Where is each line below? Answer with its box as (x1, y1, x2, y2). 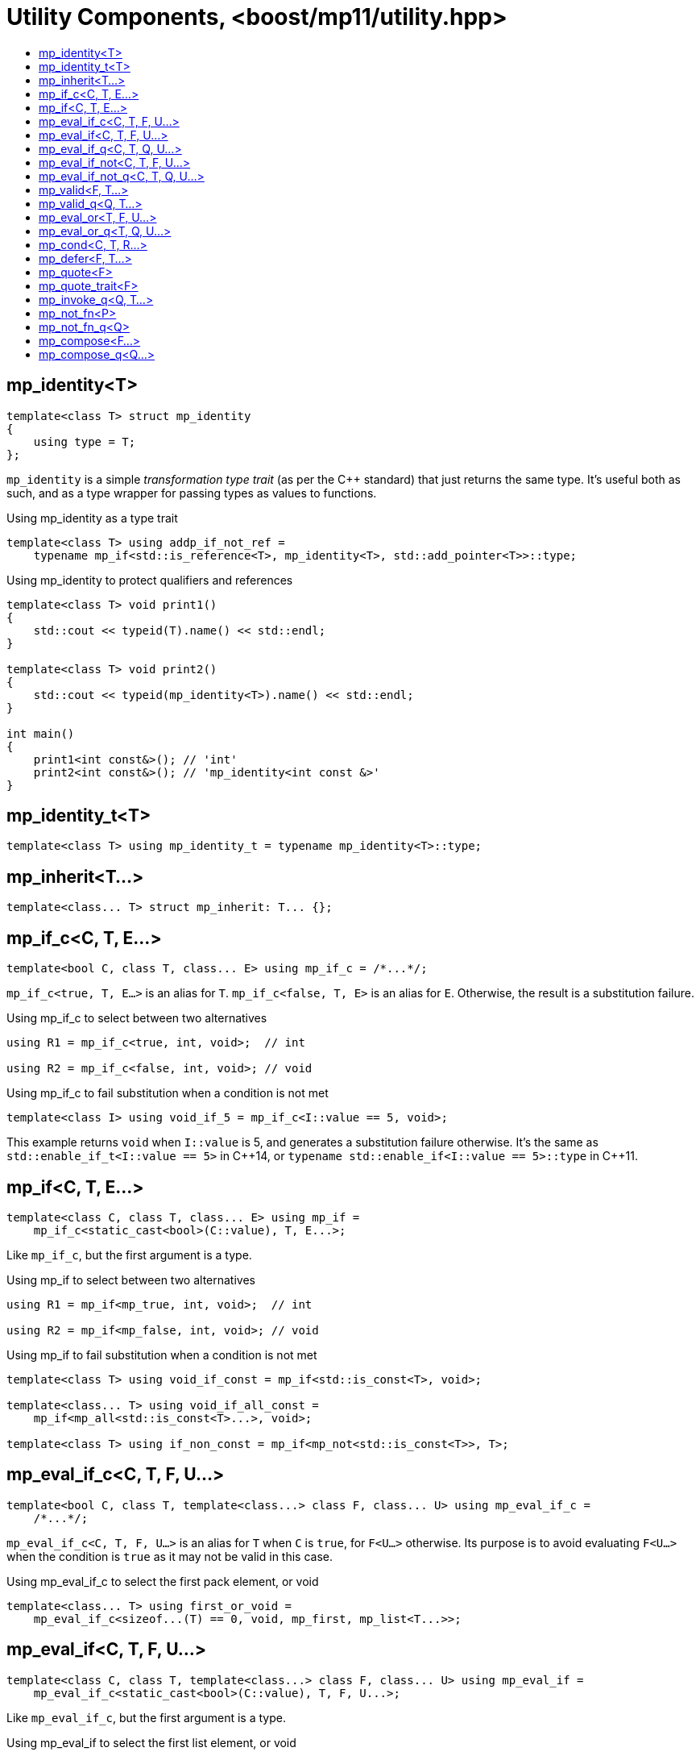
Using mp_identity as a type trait (6, 510, 178, 525)
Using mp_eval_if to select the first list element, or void (6, 1735, 296, 1750)
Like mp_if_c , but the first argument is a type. (6, 1247, 252, 1262)
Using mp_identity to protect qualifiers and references (6, 572, 293, 587)
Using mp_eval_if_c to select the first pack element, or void (6, 1574, 319, 1588)
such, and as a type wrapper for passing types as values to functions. (6, 485, 377, 500)
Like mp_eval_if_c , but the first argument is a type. (6, 1710, 286, 1725)
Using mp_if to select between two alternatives (6, 1272, 255, 1287)
